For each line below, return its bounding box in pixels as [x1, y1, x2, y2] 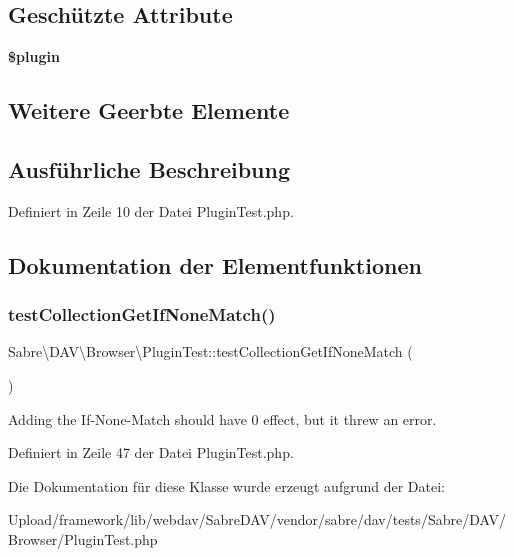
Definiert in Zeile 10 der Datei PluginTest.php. [8, 200, 294, 221]
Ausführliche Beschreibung [8, 153, 290, 184]
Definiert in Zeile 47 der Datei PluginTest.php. [8, 442, 294, 463]
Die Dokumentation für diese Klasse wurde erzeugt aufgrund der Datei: [8, 475, 445, 496]
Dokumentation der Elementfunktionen [8, 249, 422, 280]
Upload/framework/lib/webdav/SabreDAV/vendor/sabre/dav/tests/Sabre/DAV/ [8, 509, 506, 530]
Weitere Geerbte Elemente [8, 95, 290, 126]
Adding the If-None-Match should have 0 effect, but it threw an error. [8, 408, 437, 429]
